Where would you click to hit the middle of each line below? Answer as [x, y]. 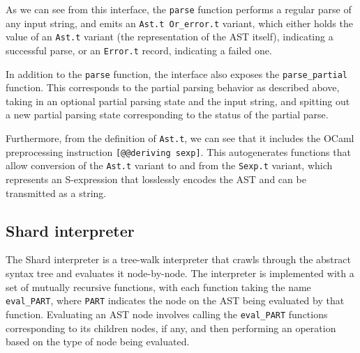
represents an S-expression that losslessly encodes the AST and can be [156, 179]
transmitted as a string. [56, 193]
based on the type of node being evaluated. [98, 342]
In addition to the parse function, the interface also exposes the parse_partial [177, 73]
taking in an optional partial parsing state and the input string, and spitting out [178, 101]
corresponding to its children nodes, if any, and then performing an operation [171, 328]
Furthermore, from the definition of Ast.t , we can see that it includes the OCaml [180, 138]
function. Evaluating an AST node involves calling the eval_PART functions [167, 314]
